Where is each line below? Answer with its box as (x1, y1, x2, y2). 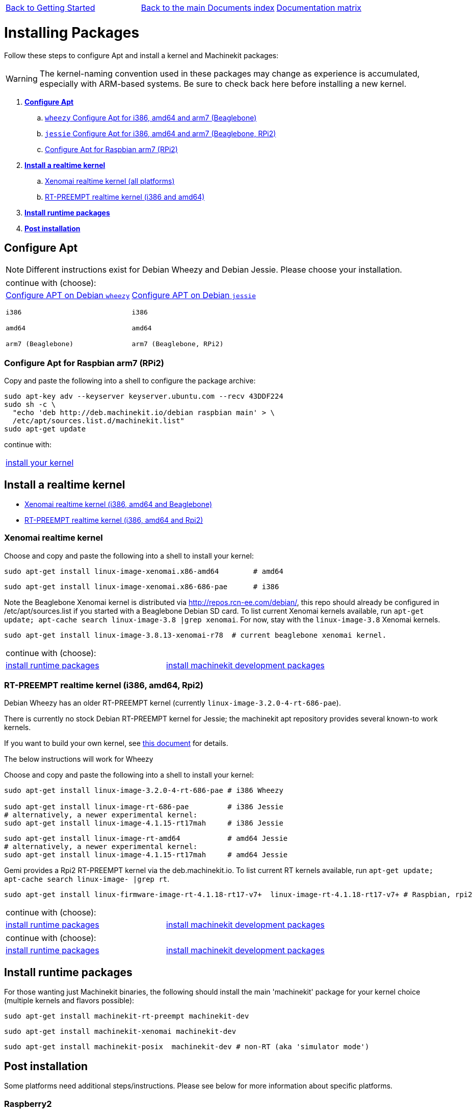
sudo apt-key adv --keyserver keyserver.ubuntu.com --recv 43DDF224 (4, 392, 283, 401)
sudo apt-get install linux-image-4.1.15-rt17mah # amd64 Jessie (4, 851, 288, 859)
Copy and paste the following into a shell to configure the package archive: (4, 376, 256, 385)
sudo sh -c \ (4, 400, 56, 409)
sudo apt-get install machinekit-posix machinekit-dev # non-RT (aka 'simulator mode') (4, 1043, 369, 1051)
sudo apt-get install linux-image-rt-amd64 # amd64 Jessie (4, 834, 288, 843)
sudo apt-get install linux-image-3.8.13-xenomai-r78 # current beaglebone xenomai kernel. (4, 631, 387, 639)
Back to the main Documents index (141, 3, 275, 13)
